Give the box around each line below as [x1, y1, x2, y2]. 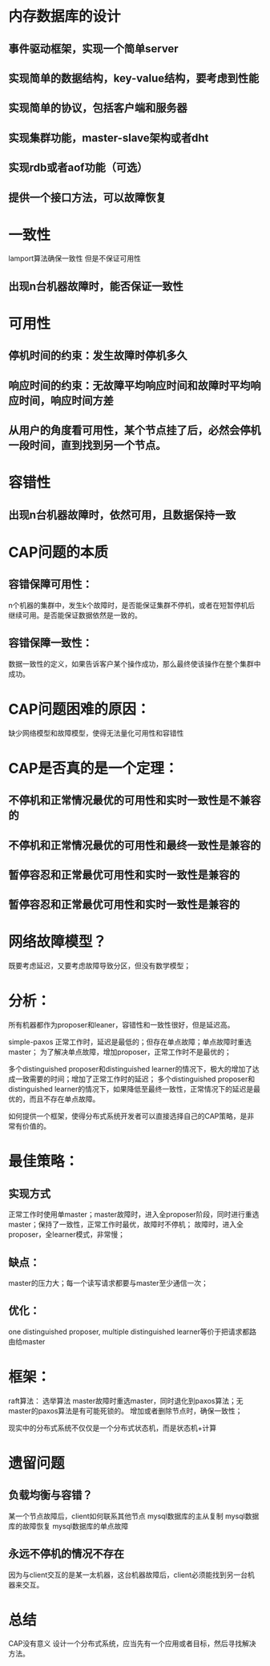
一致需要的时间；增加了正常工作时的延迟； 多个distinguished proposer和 [14, 1074, 255, 1084]
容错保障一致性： [8, 636, 93, 650]
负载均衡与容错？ [8, 1489, 93, 1502]
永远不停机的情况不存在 [8, 1547, 124, 1561]
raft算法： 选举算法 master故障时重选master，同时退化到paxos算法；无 [8, 1396, 244, 1405]
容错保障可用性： [8, 578, 93, 591]
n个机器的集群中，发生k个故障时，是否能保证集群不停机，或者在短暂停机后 [8, 600, 255, 610]
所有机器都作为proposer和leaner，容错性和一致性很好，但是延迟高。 [8, 1020, 235, 1030]
